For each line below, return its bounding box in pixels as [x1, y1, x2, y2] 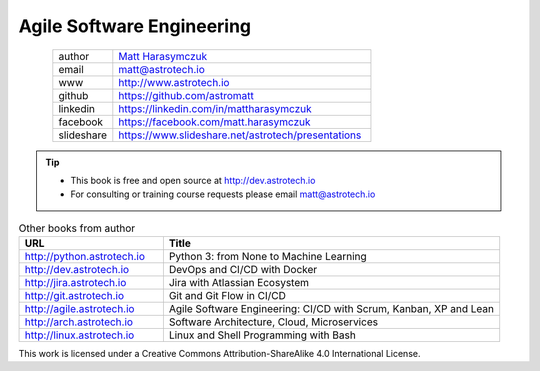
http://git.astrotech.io [24, 289, 125, 303]
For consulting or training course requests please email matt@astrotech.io [70, 188, 376, 200]
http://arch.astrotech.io [24, 315, 134, 329]
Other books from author [18, 221, 136, 235]
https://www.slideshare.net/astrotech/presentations [118, 128, 362, 142]
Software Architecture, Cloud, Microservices [168, 315, 379, 329]
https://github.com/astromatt [118, 88, 255, 102]
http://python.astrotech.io [24, 250, 145, 264]
